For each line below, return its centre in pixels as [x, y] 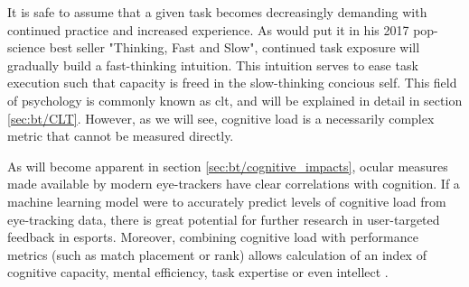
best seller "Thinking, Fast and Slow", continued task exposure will [234, 47]
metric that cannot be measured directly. [121, 136]
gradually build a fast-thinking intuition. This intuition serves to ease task [213, 65]
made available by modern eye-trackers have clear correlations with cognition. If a [234, 184]
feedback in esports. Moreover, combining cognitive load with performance [213, 237]
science [27, 47]
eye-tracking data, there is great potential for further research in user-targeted [224, 219]
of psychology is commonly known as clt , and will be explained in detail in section [235, 100]
